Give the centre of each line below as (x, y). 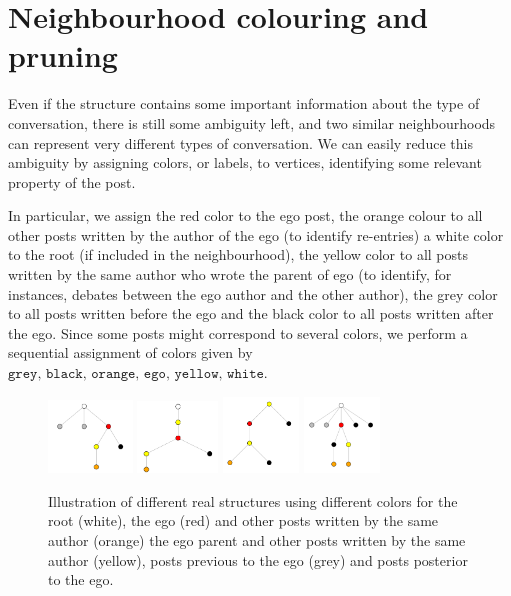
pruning (63, 55)
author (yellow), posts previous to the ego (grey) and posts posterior (258, 559)
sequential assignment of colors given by (130, 352)
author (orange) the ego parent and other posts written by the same (257, 540)
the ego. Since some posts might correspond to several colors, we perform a (238, 332)
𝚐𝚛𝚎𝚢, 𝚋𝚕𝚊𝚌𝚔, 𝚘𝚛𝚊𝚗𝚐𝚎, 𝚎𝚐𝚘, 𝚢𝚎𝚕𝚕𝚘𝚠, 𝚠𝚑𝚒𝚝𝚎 (136, 374)
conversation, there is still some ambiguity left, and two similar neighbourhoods (252, 122)
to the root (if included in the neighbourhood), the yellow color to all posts (238, 254)
